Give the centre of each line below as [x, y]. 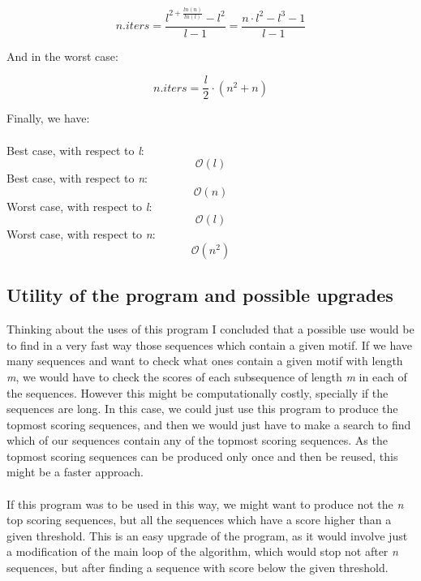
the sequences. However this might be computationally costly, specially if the [198, 392]
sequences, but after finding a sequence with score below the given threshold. [198, 568]
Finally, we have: [48, 118]
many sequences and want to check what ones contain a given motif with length [205, 361]
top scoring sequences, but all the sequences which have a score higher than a [199, 520]
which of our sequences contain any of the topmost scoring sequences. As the [197, 440]
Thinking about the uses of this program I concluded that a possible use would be [210, 329]
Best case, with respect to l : [75, 150]
